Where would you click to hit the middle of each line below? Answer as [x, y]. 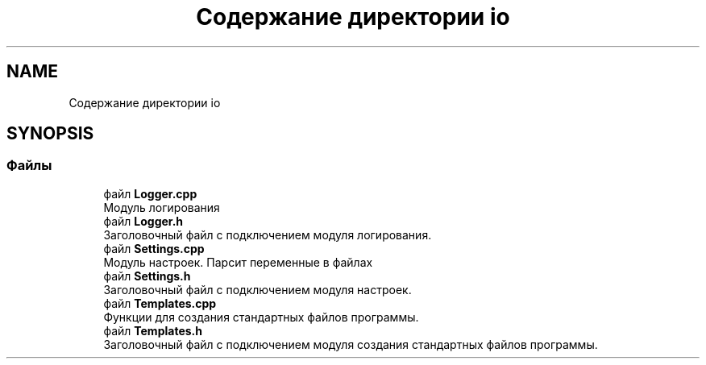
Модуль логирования [162, 207]
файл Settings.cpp [154, 248]
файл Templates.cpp [160, 303]
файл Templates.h [153, 330]
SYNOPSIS [50, 134]
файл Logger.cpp [150, 193]
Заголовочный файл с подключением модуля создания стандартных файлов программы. [351, 344]
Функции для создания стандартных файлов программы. [261, 317]
